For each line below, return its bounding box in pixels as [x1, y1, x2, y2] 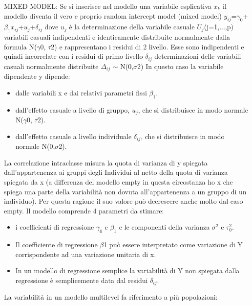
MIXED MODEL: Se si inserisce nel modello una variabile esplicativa [4, 1, 211, 11]
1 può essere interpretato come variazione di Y [104, 239, 243, 250]
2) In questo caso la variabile [137, 61, 224, 71]
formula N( [4, 41, 37, 51]
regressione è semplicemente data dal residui [15, 275, 148, 285]
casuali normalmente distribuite [4, 61, 99, 71]
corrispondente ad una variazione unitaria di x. [15, 249, 156, 259]
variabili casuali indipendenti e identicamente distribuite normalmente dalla [4, 32, 231, 42]
